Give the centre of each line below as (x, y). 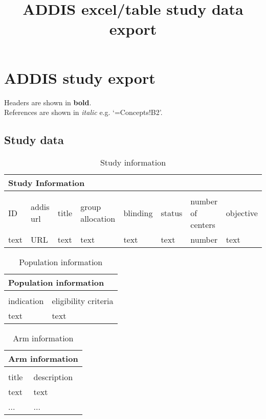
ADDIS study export (80, 77)
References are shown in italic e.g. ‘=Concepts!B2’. (83, 112)
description (53, 377)
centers (203, 224)
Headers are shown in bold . (48, 102)
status (172, 213)
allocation (98, 219)
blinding (138, 213)
